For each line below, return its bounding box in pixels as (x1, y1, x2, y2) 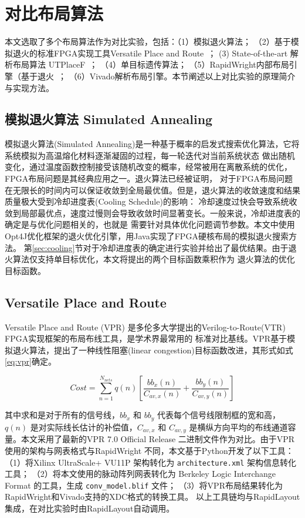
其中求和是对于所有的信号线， (5, 409, 120, 421)
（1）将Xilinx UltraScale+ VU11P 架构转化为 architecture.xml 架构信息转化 (5, 456, 297, 468)
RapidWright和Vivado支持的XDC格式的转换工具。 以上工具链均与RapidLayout (5, 490, 300, 503)
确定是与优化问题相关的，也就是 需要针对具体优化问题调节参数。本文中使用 (5, 218, 295, 230)
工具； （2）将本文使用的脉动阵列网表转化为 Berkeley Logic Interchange (5, 467, 276, 480)
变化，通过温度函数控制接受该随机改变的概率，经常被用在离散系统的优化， (5, 161, 292, 173)
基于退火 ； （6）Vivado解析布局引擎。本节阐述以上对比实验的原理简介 (21, 69, 296, 82)
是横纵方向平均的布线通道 (189, 420, 288, 433)
